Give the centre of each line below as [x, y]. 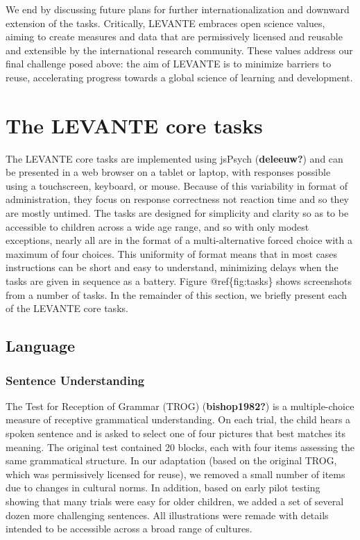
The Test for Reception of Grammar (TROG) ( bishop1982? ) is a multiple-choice [180, 406]
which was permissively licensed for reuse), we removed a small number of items [175, 474]
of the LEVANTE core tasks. [67, 308]
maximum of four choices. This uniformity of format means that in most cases [172, 253]
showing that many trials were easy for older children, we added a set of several [175, 501]
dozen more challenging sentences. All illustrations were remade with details [167, 515]
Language [41, 346]
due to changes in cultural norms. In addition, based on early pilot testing [163, 488]
